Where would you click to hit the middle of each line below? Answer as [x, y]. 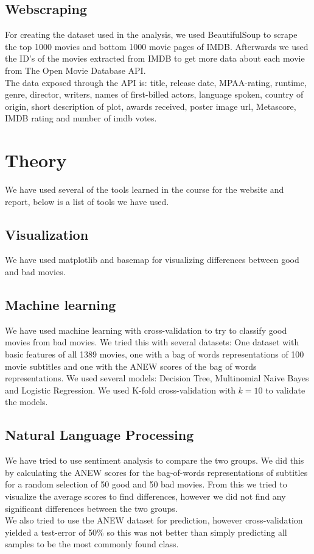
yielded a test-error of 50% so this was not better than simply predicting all [146, 532]
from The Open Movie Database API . [75, 70]
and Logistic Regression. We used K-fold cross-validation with [120, 390]
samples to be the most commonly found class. [92, 544]
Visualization [47, 234]
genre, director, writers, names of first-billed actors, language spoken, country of [154, 94]
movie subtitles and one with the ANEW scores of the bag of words [131, 366]
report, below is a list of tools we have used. [87, 201]
